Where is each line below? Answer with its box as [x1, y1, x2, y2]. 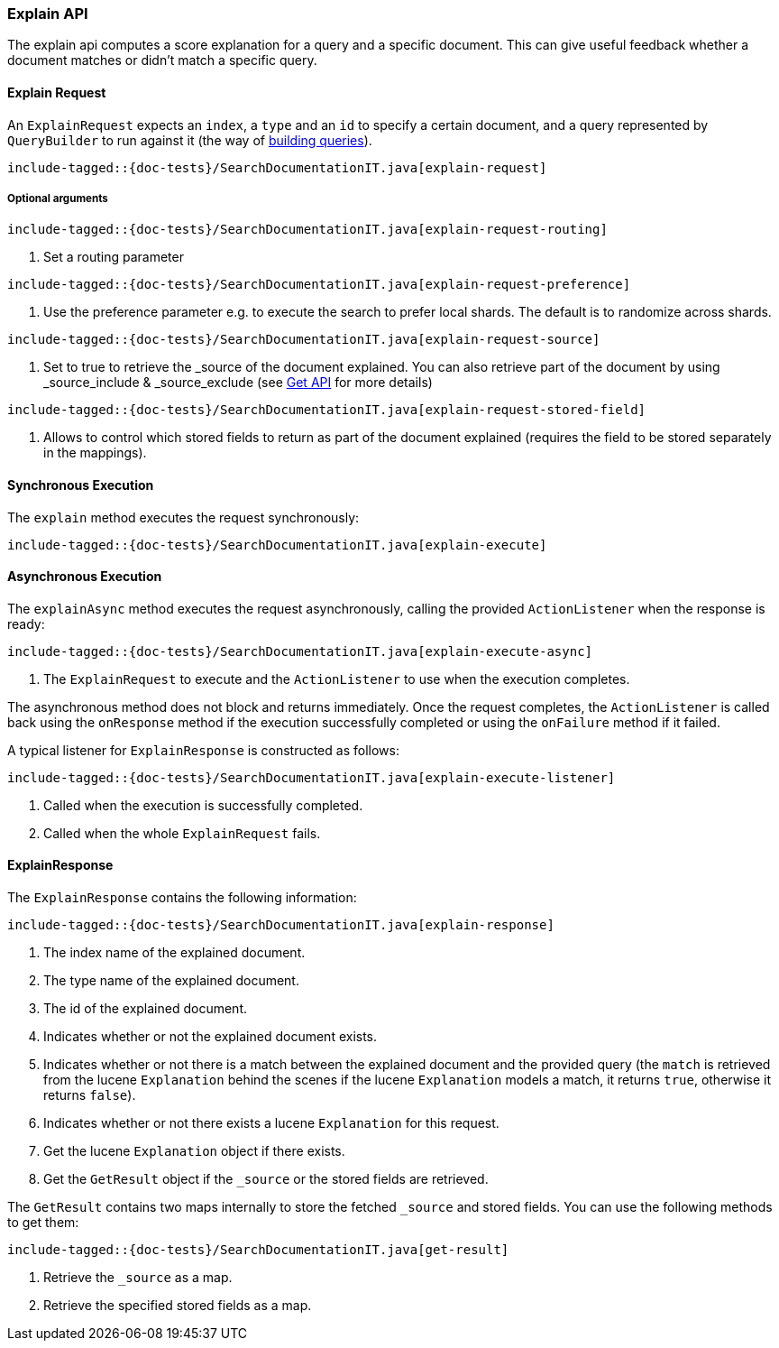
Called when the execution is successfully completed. [43, 797, 363, 813]
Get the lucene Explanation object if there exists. [43, 1143, 345, 1159]
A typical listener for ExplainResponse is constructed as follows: [7, 742, 399, 758]
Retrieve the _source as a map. [43, 1270, 233, 1286]
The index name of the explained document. [43, 945, 306, 961]
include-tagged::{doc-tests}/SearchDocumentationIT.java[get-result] [7, 1242, 509, 1258]
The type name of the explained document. [43, 973, 299, 989]
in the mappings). [43, 445, 147, 461]
